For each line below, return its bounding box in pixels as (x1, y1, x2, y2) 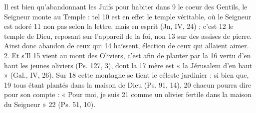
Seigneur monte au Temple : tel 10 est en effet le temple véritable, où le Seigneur (4, 11, 252, 21)
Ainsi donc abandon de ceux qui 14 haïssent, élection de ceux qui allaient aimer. (4, 40, 249, 51)
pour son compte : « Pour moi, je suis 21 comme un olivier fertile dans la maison (4, 89, 252, 100)
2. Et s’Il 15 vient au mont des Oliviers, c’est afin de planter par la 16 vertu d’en (4, 50, 251, 60)
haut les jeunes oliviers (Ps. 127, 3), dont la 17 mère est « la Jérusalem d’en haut (4, 60, 253, 70)
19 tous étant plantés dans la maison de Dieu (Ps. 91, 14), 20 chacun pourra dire (4, 79, 252, 90)
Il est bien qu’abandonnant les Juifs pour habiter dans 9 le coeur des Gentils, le (4, 1, 248, 11)
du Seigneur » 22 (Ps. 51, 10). (4, 99, 96, 109)
